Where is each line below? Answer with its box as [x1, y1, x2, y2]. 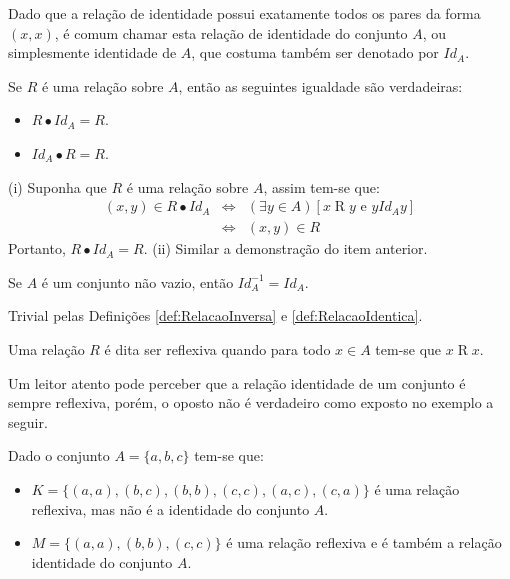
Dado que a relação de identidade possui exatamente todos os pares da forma [8, 3, 481, 23]
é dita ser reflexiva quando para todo [104, 339, 331, 359]
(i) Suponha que [8, 176, 107, 197]
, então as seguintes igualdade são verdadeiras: [178, 75, 463, 96]
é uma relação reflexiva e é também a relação [226, 532, 502, 553]
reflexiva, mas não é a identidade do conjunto [31, 498, 310, 519]
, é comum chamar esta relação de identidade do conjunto [54, 22, 408, 43]
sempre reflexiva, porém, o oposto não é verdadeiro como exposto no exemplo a [8, 392, 494, 413]
